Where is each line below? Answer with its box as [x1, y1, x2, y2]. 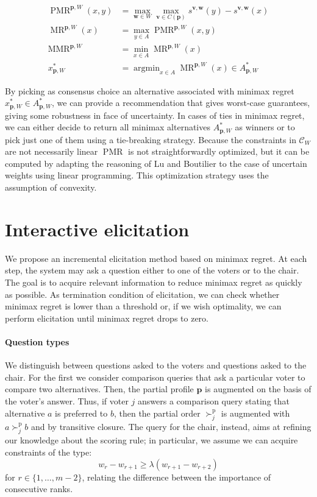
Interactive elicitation [5, 216, 190, 241]
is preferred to [55, 406, 108, 419]
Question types [5, 335, 69, 348]
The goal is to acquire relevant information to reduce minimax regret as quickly [5, 275, 302, 288]
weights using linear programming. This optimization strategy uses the [5, 169, 269, 182]
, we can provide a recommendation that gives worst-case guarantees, [51, 96, 310, 109]
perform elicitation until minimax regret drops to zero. [5, 311, 208, 324]
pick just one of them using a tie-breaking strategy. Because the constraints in [5, 133, 296, 146]
